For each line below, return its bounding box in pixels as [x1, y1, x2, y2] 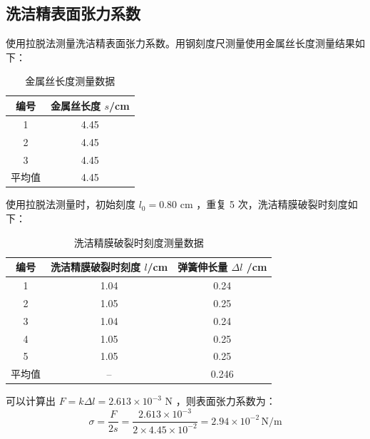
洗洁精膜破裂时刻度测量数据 [73, 234, 204, 249]
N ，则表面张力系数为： [165, 393, 276, 408]
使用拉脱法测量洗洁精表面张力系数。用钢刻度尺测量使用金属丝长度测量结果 [6, 36, 355, 51]
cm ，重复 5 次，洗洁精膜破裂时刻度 [180, 197, 348, 212]
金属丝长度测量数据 [25, 73, 115, 88]
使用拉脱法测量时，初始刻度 [6, 197, 135, 212]
